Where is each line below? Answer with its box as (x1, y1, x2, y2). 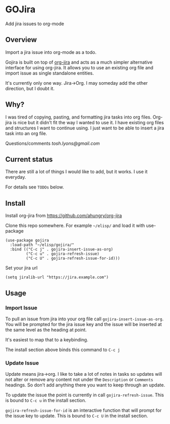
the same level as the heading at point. (5, 326, 87, 333)
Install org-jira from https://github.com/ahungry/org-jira (5, 213, 122, 219)
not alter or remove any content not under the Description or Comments (5, 376, 154, 383)
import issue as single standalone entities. (5, 70, 94, 76)
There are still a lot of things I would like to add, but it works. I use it (5, 168, 148, 175)
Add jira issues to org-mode (5, 21, 65, 27)
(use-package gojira (5, 238, 50, 243)
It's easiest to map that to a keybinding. (5, 336, 89, 342)
